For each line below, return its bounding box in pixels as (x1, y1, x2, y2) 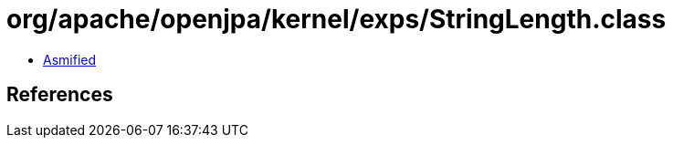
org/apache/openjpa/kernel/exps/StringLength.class (6, 4, 667, 35)
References (6, 83, 113, 107)
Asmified (43, 51, 97, 67)
